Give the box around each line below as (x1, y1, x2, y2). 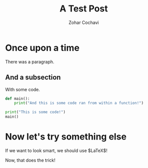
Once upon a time (5, 42, 80, 53)
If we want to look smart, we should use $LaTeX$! (5, 148, 108, 154)
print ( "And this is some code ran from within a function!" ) (14, 101, 144, 106)
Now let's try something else (5, 131, 127, 143)
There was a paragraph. (5, 58, 55, 65)
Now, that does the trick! (5, 157, 56, 163)
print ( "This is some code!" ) (5, 110, 66, 115)
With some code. (5, 86, 40, 92)
